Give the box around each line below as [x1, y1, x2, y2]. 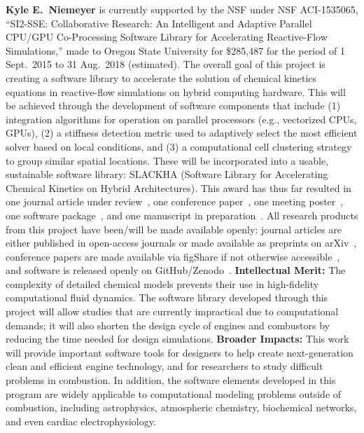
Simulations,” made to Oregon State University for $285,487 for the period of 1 [6, 43, 345, 57]
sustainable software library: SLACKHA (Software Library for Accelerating [6, 167, 328, 181]
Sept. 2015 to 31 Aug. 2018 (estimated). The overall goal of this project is [6, 57, 325, 71]
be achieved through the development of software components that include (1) [6, 98, 341, 113]
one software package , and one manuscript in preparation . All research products [6, 207, 358, 222]
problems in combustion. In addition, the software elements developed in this [6, 373, 336, 387]
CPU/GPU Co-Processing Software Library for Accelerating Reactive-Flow [6, 29, 328, 44]
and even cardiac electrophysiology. [6, 413, 156, 428]
